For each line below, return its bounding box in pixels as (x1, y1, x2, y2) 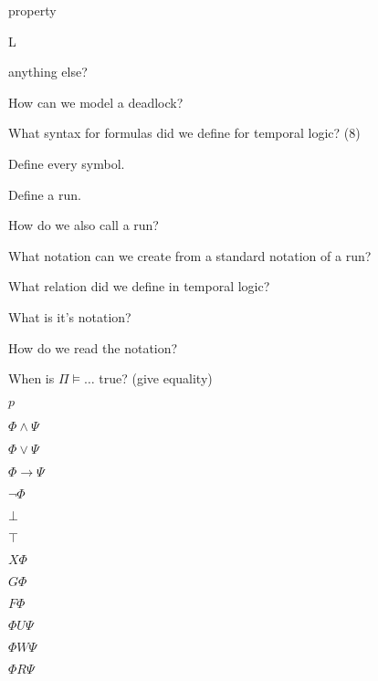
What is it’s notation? (8, 307, 131, 326)
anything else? (8, 62, 88, 81)
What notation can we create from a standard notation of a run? (8, 246, 372, 265)
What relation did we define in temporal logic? (8, 277, 270, 296)
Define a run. (8, 184, 81, 204)
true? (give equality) (99, 369, 213, 388)
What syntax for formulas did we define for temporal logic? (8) (8, 123, 361, 142)
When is (8, 369, 55, 388)
